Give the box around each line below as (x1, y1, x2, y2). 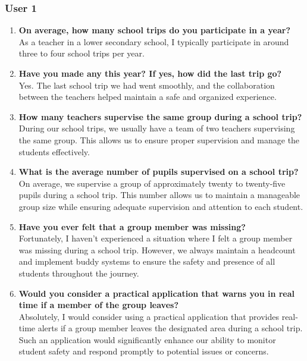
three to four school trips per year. (18, 47, 145, 59)
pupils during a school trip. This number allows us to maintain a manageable (18, 189, 300, 201)
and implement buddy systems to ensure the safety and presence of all (18, 255, 275, 268)
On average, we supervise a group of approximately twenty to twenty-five (18, 177, 286, 189)
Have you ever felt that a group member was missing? (18, 220, 246, 233)
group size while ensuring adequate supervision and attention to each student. (18, 200, 303, 212)
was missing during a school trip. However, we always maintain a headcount (18, 243, 296, 256)
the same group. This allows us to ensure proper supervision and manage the (18, 133, 300, 146)
